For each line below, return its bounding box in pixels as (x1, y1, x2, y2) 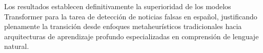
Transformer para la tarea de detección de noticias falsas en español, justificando (4, 11, 257, 21)
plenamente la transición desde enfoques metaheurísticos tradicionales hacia (4, 21, 242, 32)
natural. (4, 41, 29, 51)
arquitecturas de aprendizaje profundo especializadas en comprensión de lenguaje (4, 31, 259, 41)
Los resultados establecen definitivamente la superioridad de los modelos (4, 1, 231, 11)
